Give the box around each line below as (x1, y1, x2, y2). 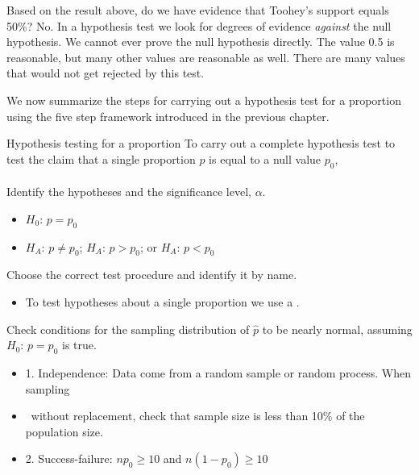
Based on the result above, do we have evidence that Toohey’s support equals (6, 2, 389, 18)
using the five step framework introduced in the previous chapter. (6, 107, 330, 124)
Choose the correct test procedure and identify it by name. (6, 266, 297, 283)
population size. (25, 423, 103, 440)
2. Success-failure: (25, 450, 113, 467)
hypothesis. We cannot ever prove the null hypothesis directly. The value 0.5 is (6, 33, 395, 50)
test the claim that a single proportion (6, 150, 196, 167)
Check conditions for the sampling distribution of (6, 320, 250, 337)
